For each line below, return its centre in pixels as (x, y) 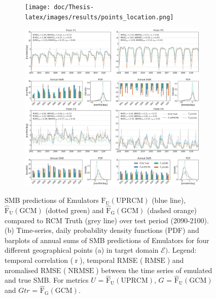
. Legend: (182, 250)
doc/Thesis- (74, 7)
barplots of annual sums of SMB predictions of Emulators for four (107, 240)
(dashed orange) (172, 210)
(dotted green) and (75, 210)
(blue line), (169, 200)
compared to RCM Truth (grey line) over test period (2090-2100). (107, 220)
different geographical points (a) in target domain (82, 250)
